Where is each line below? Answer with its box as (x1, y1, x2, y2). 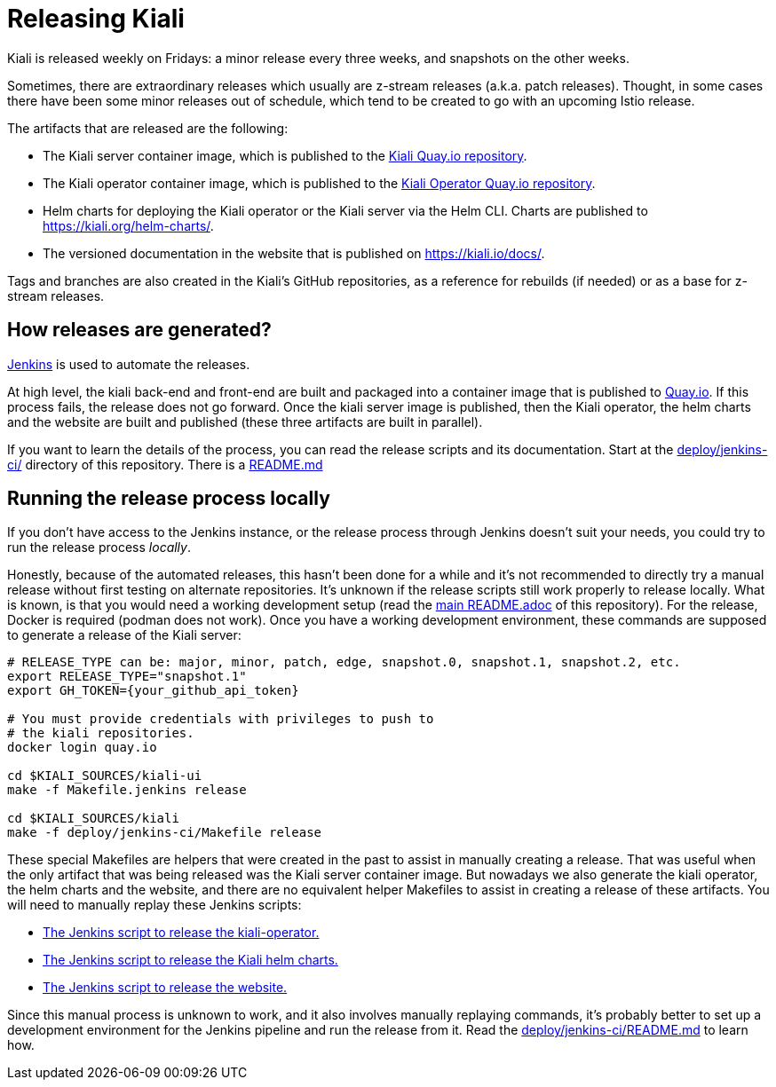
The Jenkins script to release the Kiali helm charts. (43, 952, 338, 968)
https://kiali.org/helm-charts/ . (43, 217, 214, 233)
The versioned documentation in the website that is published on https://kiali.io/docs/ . (43, 245, 545, 261)
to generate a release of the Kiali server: (7, 627, 242, 643)
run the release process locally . (7, 540, 191, 555)
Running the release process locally (7, 487, 330, 510)
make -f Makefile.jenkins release (7, 783, 247, 798)
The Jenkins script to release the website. (43, 980, 288, 996)
